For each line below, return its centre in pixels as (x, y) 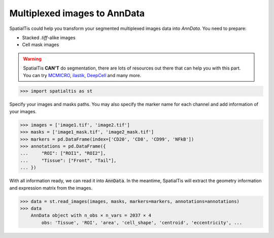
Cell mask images (41, 45)
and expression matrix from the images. (51, 188)
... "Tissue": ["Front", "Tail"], (68, 160)
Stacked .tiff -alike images (49, 38)
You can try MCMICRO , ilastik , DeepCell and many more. (82, 75)
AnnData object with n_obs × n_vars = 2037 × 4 (91, 215)
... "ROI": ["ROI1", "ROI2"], (63, 153)
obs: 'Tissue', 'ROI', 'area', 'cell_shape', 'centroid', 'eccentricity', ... (142, 223)
